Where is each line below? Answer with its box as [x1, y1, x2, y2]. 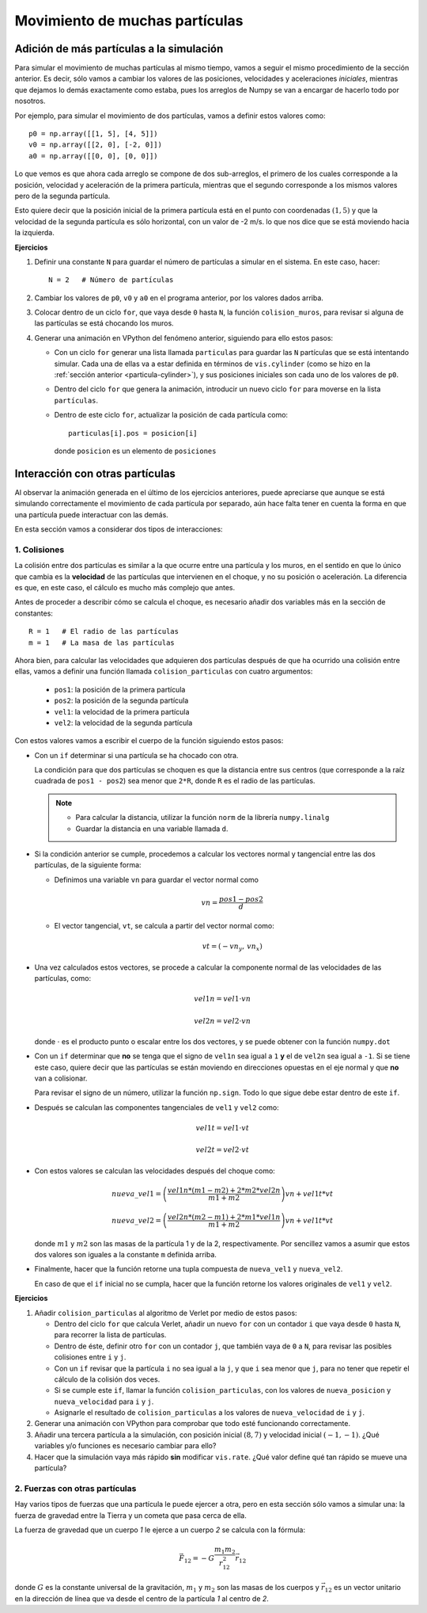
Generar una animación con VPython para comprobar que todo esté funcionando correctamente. [34, 1419, 351, 1428]
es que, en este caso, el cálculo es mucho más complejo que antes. [14, 583, 236, 592]
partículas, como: [34, 973, 92, 982]
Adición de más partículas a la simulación [14, 42, 224, 55]
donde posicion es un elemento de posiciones [54, 446, 217, 456]
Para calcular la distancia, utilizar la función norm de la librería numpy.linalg [75, 813, 330, 822]
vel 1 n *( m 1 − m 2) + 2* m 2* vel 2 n [167, 1186, 281, 1195]
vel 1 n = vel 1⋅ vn [194, 994, 251, 1004]
